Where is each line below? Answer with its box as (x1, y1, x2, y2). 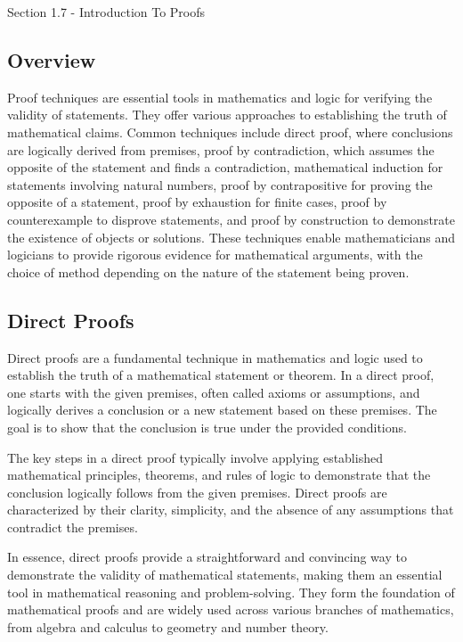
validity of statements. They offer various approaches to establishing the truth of (7, 105, 447, 124)
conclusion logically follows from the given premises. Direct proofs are (7, 482, 387, 501)
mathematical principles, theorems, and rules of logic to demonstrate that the (7, 465, 431, 484)
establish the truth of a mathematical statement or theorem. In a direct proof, (7, 366, 435, 384)
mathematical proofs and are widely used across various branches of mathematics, (7, 600, 454, 619)
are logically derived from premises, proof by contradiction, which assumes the (7, 140, 435, 159)
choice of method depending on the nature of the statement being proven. (7, 262, 410, 281)
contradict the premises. (7, 517, 138, 536)
